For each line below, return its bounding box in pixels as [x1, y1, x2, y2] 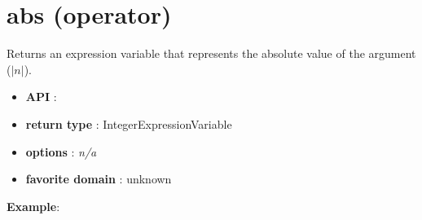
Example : [7, 197, 60, 214]
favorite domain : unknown [25, 170, 172, 187]
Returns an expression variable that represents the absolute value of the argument [7, 45, 416, 62]
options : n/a [25, 143, 97, 160]
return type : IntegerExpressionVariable [25, 115, 232, 132]
